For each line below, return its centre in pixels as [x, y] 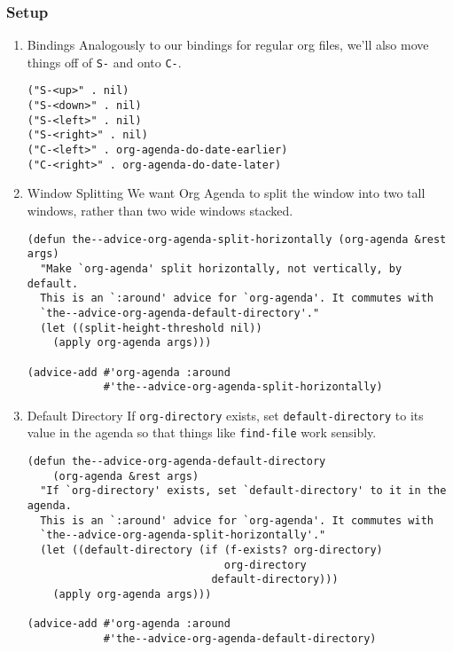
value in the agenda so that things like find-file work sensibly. [202, 432]
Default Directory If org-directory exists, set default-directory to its [225, 415]
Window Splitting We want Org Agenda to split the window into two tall [226, 193]
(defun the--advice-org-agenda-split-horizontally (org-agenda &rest [237, 239]
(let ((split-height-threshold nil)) [151, 328]
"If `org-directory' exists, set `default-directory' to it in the [243, 491]
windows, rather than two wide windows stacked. [160, 210]
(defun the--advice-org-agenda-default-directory [176, 462]
